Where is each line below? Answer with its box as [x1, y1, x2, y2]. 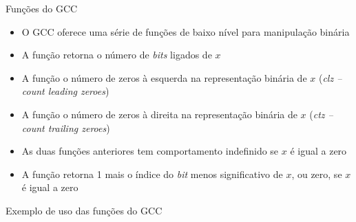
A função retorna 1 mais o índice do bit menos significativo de [21, 166, 283, 181]
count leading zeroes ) [21, 84, 109, 98]
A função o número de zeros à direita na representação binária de [21, 107, 297, 121]
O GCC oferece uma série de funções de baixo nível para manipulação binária [21, 24, 350, 38]
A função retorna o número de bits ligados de [21, 47, 212, 62]
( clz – [318, 70, 342, 85]
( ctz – [309, 107, 333, 121]
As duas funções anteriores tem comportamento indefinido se [21, 144, 279, 158]
